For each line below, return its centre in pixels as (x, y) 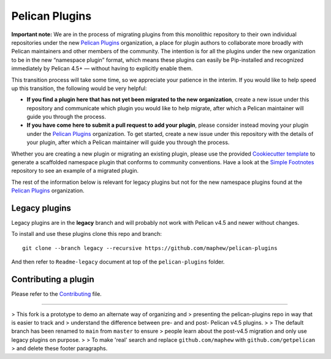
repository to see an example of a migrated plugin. (75, 171)
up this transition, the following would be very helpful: (79, 88)
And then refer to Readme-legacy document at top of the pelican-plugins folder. (118, 262)
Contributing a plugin (53, 280)
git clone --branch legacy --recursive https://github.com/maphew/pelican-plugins (150, 248)
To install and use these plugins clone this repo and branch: (87, 234)
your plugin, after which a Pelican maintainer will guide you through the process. (128, 142)
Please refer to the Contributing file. (57, 294)
